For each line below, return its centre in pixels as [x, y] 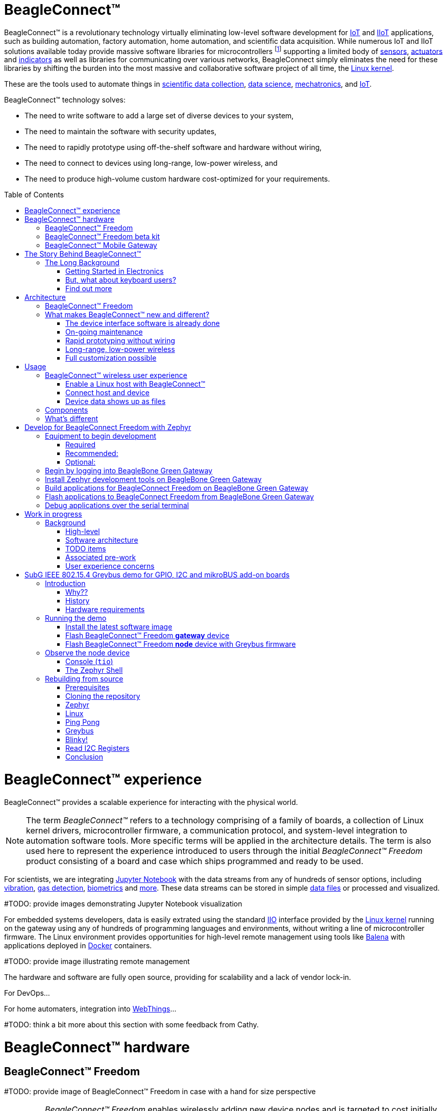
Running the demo [76, 618]
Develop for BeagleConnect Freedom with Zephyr [108, 427]
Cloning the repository [103, 696]
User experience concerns [110, 566]
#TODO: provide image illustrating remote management [97, 961]
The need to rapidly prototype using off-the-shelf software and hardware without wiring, [173, 147]
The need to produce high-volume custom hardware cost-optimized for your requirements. [177, 179]
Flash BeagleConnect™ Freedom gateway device [147, 636]
